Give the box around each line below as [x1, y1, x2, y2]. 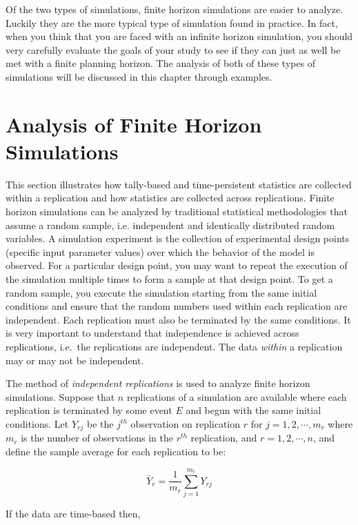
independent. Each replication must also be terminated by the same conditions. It [6, 312, 351, 326]
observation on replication [130, 416, 241, 430]
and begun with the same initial [186, 403, 321, 417]
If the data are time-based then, [6, 506, 141, 521]
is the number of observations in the [21, 430, 173, 445]
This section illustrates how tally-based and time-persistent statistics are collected [6, 177, 352, 191]
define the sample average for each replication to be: [6, 444, 226, 459]
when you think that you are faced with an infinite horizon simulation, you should [6, 29, 353, 43]
